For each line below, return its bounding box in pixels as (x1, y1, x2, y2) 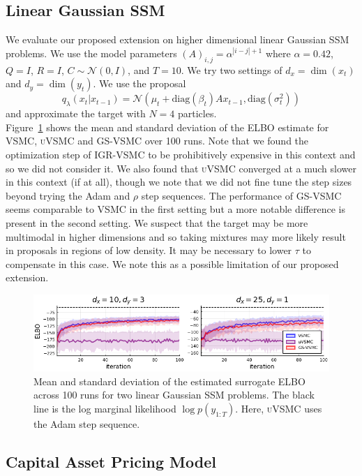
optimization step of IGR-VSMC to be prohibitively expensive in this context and (6, 147, 356, 161)
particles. (177, 106, 217, 121)
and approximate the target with (6, 106, 146, 121)
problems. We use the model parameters (6, 45, 177, 60)
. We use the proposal (93, 76, 186, 91)
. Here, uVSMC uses (235, 401, 322, 415)
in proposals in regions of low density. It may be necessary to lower (6, 243, 292, 258)
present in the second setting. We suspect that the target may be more (6, 215, 308, 230)
